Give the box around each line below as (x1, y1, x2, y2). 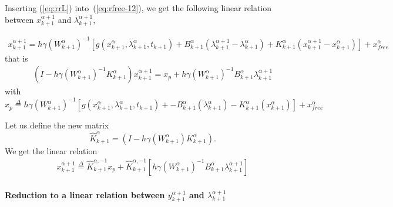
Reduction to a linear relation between (5, 188, 165, 201)
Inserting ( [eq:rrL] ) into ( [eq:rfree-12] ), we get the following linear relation (5, 2, 272, 13)
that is (5, 52, 28, 64)
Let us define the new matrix (5, 119, 109, 131)
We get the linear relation (5, 144, 98, 157)
